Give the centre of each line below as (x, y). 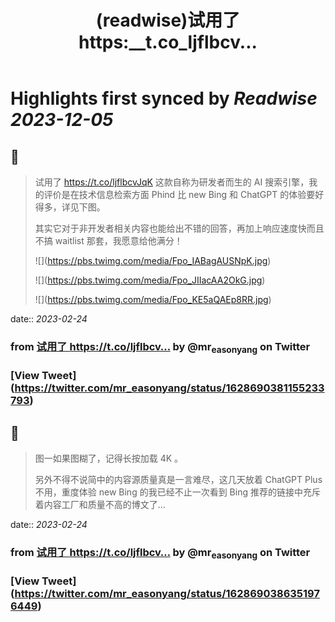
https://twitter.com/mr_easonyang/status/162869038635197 (167, 594)
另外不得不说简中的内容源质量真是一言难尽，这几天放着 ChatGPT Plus (178, 479)
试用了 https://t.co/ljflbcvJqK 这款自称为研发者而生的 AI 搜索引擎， (172, 182)
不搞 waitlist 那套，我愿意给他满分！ (108, 240)
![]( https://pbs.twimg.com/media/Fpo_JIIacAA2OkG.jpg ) (150, 280)
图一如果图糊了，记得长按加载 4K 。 (109, 458)
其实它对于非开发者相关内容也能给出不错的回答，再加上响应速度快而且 (179, 228)
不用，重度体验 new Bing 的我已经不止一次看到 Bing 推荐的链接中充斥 (177, 492)
